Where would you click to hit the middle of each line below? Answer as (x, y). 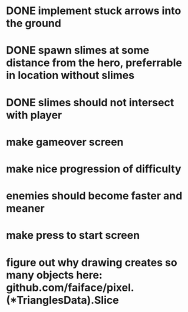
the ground (34, 23)
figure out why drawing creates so (92, 262)
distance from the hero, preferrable (94, 63)
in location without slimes (70, 75)
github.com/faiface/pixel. (70, 288)
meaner (26, 208)
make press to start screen (73, 236)
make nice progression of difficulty (94, 169)
